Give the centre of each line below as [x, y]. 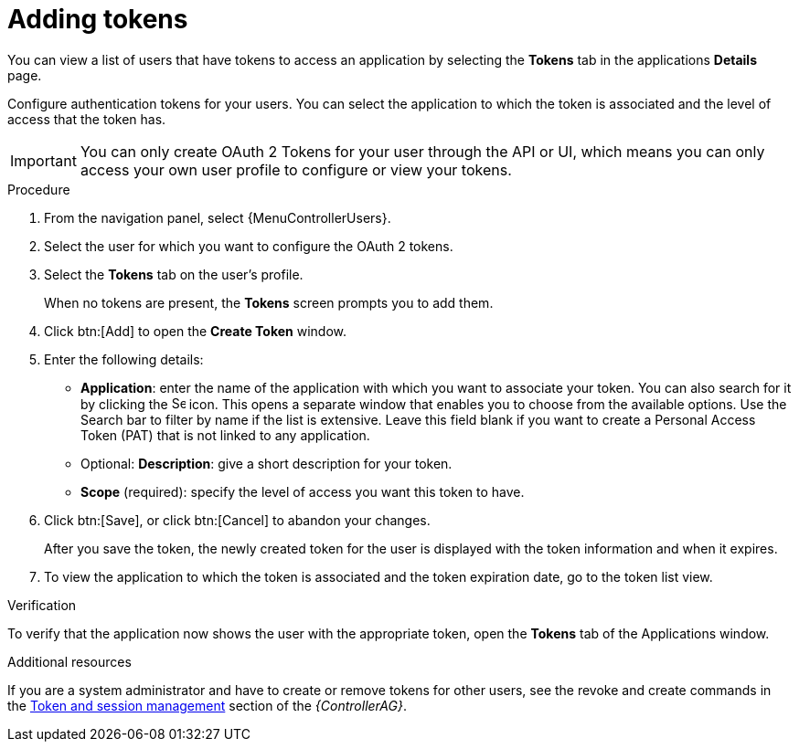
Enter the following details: [124, 359]
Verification [42, 605]
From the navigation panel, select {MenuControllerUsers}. [218, 217]
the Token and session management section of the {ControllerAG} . [207, 705]
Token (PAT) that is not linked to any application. [225, 435]
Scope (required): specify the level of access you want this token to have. [303, 491]
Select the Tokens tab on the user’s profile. [174, 274]
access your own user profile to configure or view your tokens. [296, 169]
